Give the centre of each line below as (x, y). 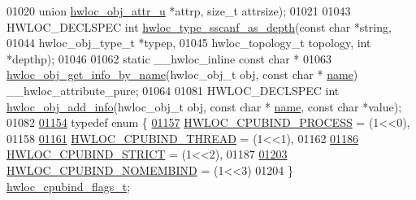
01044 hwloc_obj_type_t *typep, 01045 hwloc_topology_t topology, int (189, 43)
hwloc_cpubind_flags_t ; (69, 186)
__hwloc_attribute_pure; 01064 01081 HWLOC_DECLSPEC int (173, 90)
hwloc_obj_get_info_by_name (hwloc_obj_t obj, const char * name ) (182, 74)
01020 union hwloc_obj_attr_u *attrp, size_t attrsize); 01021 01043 (179, 11)
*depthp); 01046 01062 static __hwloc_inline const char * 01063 (169, 58)
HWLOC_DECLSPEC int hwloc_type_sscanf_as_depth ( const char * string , (199, 26)
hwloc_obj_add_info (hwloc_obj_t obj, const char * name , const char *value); (204, 106)
